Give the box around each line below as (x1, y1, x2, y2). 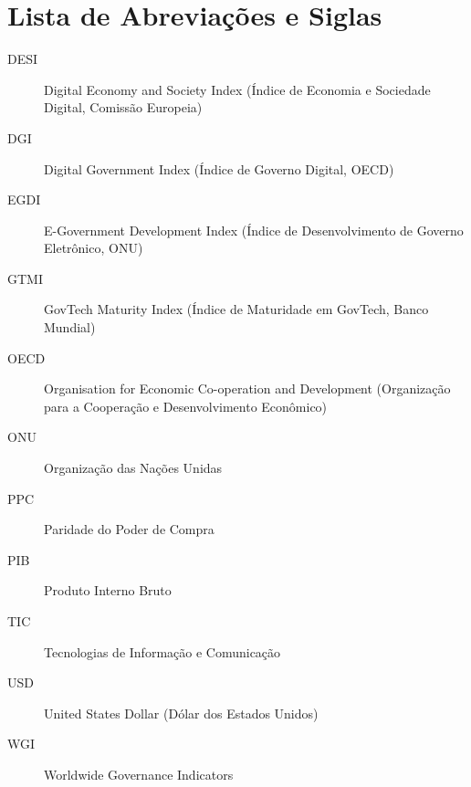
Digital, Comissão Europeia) (44, 98, 203, 117)
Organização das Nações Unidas (44, 458, 223, 477)
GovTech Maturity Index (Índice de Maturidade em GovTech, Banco (44, 299, 429, 319)
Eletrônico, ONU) (44, 238, 143, 257)
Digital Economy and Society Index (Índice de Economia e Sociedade (44, 79, 431, 99)
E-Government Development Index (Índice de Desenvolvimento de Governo (44, 220, 464, 239)
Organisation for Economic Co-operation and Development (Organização (44, 379, 451, 398)
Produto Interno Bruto (44, 581, 172, 600)
